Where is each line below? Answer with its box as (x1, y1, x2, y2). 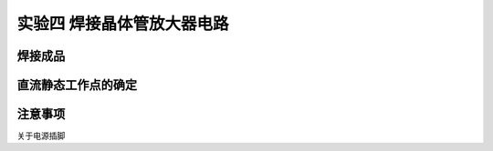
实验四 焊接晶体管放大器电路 (16, 14, 229, 34)
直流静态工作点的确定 (16, 77, 137, 93)
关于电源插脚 (16, 130, 66, 141)
